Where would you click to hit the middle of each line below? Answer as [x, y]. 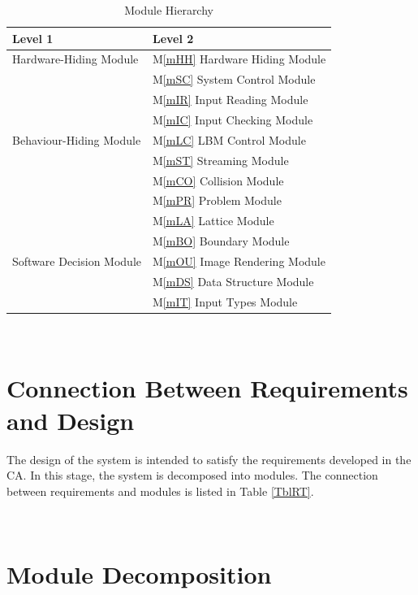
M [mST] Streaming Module [220, 160]
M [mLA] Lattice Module [213, 221]
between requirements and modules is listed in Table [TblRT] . [160, 491]
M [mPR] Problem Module [217, 200]
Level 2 [173, 38]
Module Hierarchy [169, 10]
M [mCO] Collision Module [218, 180]
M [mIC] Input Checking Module [233, 119]
